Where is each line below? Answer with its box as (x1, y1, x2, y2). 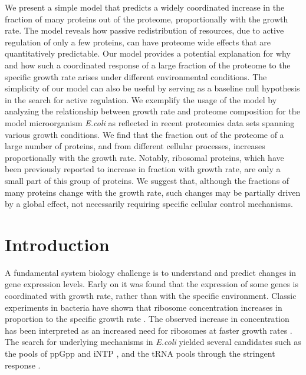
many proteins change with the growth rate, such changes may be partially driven (5, 186, 301, 198)
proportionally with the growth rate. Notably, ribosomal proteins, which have (5, 151, 284, 163)
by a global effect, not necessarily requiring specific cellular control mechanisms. (5, 198, 293, 210)
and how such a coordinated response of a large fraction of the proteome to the (5, 58, 291, 71)
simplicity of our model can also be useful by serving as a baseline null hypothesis (5, 82, 300, 94)
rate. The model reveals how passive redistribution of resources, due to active (5, 24, 284, 37)
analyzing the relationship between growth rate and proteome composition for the (5, 105, 300, 117)
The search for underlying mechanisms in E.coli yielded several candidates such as (5, 335, 301, 348)
